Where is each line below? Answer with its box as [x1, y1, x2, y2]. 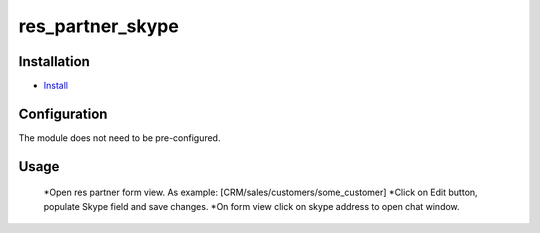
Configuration [18, 105, 108, 122]
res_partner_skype [18, 15, 179, 37]
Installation [18, 53, 90, 70]
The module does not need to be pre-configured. [18, 131, 221, 144]
